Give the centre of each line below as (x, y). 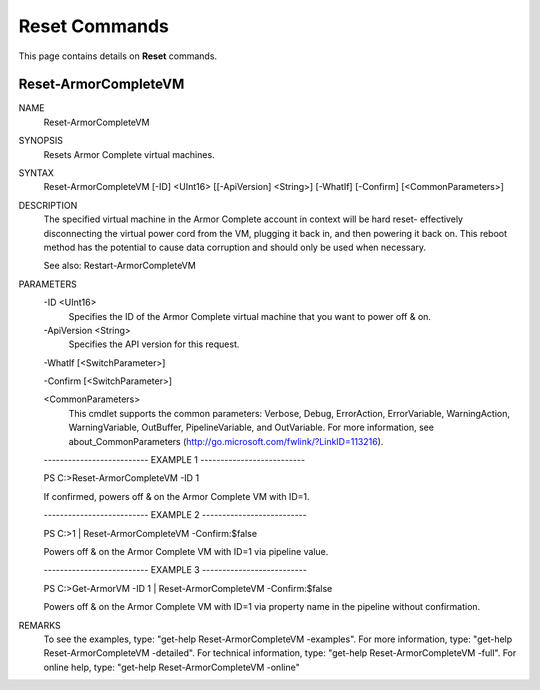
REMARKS (39, 625)
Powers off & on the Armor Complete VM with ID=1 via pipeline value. (186, 551)
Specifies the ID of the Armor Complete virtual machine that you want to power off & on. (250, 316)
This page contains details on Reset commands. (118, 56)
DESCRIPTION (48, 205)
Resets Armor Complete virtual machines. (129, 154)
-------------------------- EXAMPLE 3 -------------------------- (175, 570)
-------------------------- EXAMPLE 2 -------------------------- (175, 515)
